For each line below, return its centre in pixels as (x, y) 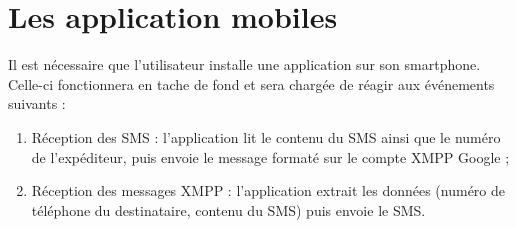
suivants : (37, 103)
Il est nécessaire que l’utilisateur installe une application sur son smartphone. (244, 64)
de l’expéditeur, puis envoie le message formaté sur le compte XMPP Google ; (270, 156)
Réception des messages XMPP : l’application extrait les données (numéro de (268, 190)
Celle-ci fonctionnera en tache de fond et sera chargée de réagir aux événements (251, 83)
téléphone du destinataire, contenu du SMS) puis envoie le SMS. (228, 209)
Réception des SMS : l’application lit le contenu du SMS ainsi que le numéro (266, 136)
